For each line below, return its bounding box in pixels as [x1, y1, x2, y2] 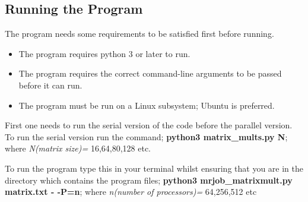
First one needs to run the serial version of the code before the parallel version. [5, 119, 293, 131]
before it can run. [18, 78, 82, 91]
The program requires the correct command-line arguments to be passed [18, 67, 282, 80]
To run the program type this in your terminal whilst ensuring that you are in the [5, 162, 303, 174]
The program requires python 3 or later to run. [18, 47, 190, 59]
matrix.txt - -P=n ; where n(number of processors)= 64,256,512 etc [5, 185, 257, 198]
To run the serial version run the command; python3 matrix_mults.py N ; [5, 130, 288, 143]
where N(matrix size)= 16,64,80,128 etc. [5, 142, 151, 154]
